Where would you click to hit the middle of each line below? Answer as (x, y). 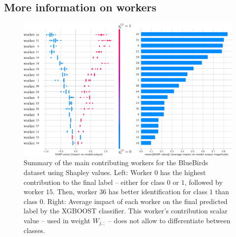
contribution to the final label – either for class (94, 182)
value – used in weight (57, 220)
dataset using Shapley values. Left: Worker (88, 172)
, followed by (204, 182)
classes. (34, 230)
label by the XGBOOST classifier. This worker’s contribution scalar (126, 211)
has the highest (183, 172)
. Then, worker (75, 192)
